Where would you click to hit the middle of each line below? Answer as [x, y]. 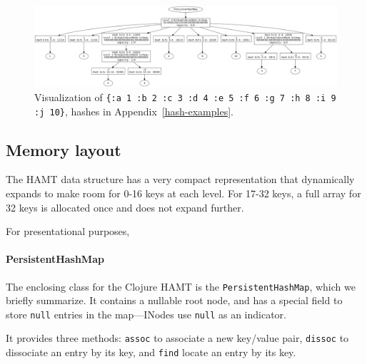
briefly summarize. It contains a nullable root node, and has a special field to [174, 300]
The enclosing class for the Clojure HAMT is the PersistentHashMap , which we [181, 286]
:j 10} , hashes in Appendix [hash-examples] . [134, 111]
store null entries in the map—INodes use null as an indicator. [146, 314]
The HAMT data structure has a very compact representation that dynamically [180, 179]
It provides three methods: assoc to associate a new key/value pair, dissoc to [177, 338]
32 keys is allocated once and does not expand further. [125, 207]
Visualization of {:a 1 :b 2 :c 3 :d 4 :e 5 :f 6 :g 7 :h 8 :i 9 [185, 97]
